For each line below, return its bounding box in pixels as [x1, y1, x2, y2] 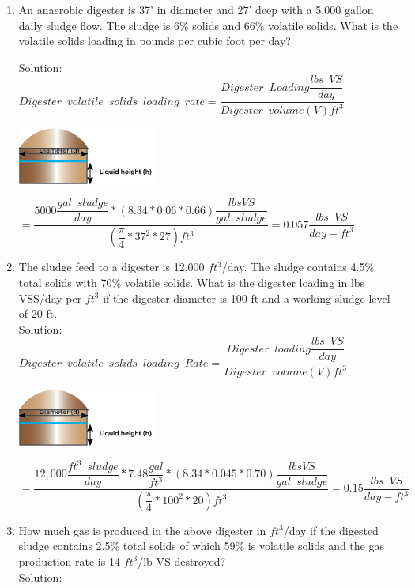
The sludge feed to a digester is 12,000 [18, 258, 205, 275]
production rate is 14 [18, 552, 120, 569]
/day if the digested [283, 522, 379, 538]
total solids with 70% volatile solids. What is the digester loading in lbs [18, 273, 365, 290]
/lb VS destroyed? [138, 552, 226, 569]
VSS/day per [18, 289, 82, 306]
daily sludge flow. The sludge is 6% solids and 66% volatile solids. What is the [18, 17, 398, 33]
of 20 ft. [18, 305, 58, 322]
